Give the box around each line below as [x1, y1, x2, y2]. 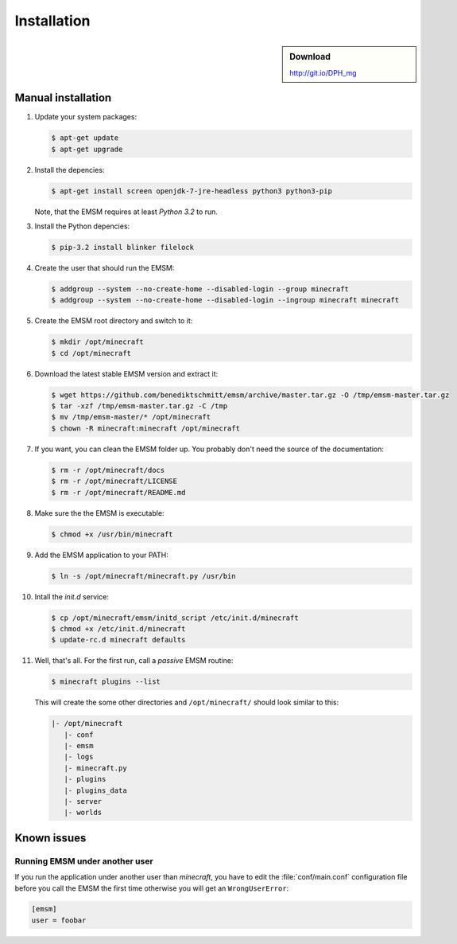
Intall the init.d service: [34, 591, 109, 601]
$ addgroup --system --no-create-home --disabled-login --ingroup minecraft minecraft [51, 295, 400, 305]
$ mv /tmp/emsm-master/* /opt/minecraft [51, 412, 211, 422]
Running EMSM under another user [14, 856, 154, 867]
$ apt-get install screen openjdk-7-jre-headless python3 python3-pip [51, 186, 333, 195]
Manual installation [14, 92, 112, 105]
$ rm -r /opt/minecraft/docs [51, 466, 165, 474]
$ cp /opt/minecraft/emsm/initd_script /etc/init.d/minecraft [51, 613, 299, 622]
